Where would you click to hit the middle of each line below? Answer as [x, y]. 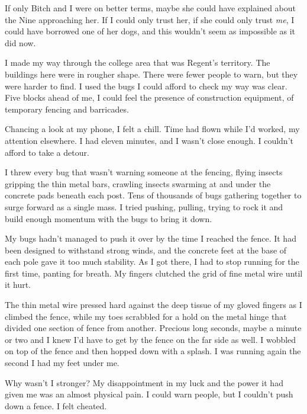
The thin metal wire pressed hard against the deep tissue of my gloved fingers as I [153, 305]
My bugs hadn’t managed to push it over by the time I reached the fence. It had [151, 238]
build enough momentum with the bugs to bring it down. [109, 218]
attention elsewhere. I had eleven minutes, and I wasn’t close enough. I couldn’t [149, 140]
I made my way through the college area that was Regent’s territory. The [138, 62]
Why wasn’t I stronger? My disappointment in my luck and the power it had [144, 382]
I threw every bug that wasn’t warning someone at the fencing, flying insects [144, 172]
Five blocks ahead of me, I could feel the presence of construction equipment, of [149, 97]
